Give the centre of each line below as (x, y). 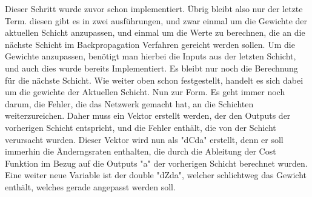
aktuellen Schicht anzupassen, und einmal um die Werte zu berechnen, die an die (155, 32)
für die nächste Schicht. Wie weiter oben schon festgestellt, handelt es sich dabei (154, 80)
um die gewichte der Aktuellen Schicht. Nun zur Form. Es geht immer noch (145, 92)
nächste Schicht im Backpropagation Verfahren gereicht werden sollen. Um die (150, 44)
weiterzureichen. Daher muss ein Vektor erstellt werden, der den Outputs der (148, 115)
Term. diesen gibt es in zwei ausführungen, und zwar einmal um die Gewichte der (156, 20)
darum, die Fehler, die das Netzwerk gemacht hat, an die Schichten (129, 103)
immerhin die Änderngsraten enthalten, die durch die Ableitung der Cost (141, 151)
